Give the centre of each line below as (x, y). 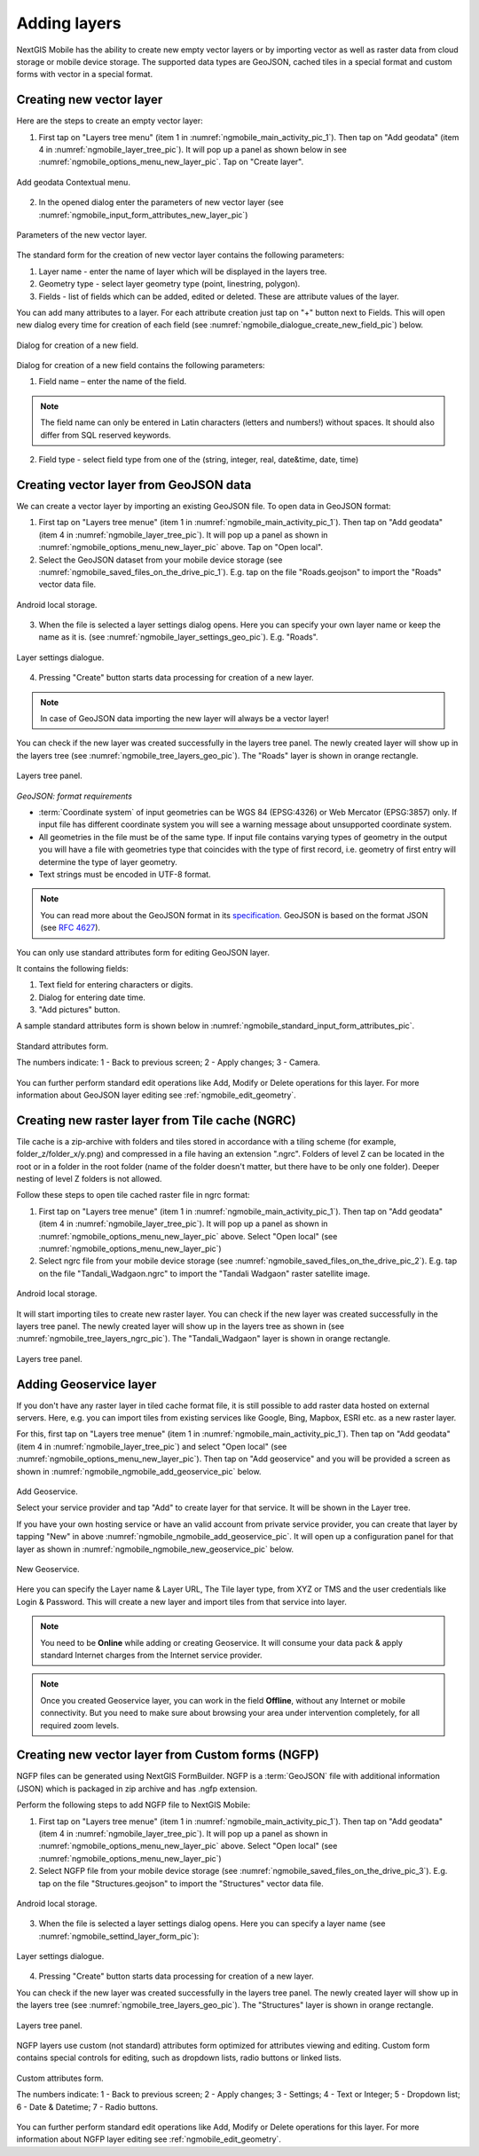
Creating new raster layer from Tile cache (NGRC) (156, 1120)
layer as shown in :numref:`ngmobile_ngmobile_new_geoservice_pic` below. (155, 1549)
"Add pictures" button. (79, 1010)
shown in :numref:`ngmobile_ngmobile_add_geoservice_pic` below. (139, 1471)
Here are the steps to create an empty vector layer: (110, 121)
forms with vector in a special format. (85, 75)
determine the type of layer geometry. (108, 862)
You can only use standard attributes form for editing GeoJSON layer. (143, 952)
